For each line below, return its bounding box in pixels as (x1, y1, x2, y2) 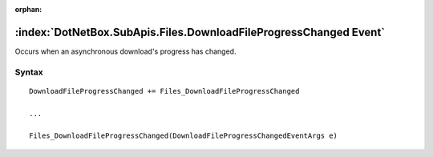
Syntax (14, 66, 43, 78)
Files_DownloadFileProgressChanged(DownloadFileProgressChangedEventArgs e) (29, 131, 338, 140)
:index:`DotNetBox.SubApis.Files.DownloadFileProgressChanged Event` (14, 25, 386, 39)
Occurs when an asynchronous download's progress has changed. (14, 46, 237, 56)
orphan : (14, 5, 42, 14)
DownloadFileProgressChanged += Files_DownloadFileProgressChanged (29, 87, 300, 95)
